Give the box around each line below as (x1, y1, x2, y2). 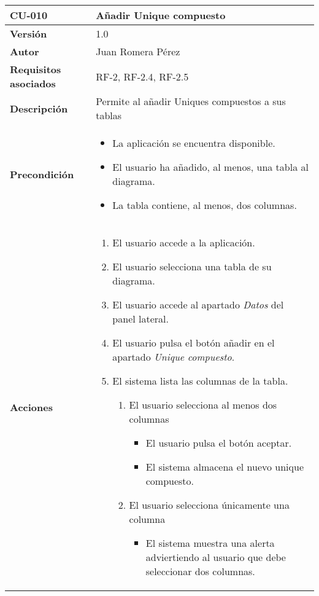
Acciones (10, 399, 53, 414)
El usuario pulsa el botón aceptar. (145, 436, 292, 450)
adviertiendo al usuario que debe (145, 550, 286, 564)
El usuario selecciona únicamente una (129, 498, 290, 512)
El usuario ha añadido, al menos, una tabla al (112, 160, 309, 174)
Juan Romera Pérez (96, 44, 180, 58)
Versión (10, 26, 47, 41)
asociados (10, 76, 56, 90)
